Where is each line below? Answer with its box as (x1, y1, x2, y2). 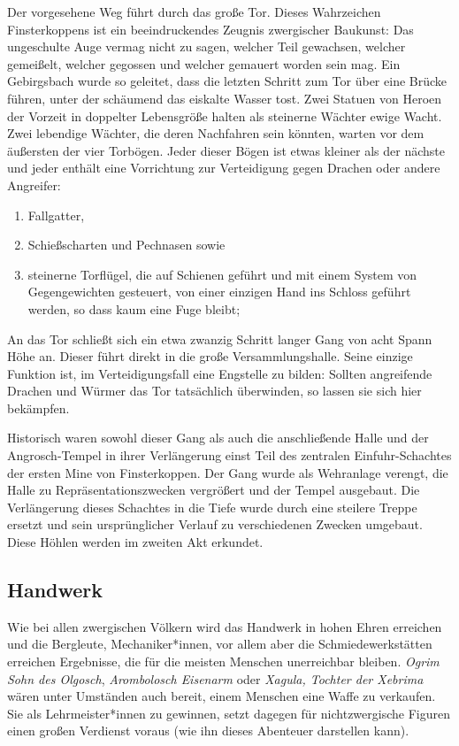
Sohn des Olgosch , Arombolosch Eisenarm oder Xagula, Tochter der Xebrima (7, 669, 424, 688)
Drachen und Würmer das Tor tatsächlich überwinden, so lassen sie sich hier (7, 381, 422, 400)
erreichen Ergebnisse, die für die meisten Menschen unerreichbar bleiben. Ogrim (7, 652, 440, 671)
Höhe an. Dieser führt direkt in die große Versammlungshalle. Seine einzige (7, 347, 413, 365)
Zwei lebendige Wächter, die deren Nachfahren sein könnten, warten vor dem (7, 124, 425, 142)
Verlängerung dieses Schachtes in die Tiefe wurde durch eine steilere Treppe (7, 497, 417, 516)
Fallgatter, (27, 205, 85, 224)
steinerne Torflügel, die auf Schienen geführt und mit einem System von (27, 265, 417, 283)
